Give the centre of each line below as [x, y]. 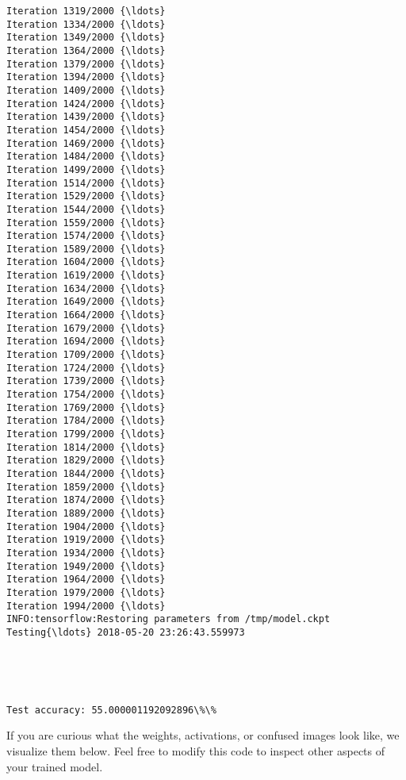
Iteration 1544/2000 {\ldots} [86, 209]
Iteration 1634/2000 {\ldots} [86, 288]
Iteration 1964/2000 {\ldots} [86, 580]
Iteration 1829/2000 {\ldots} [86, 461]
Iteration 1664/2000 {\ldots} [86, 315]
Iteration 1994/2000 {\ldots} [86, 606]
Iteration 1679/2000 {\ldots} [86, 328]
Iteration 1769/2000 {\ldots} [86, 407]
